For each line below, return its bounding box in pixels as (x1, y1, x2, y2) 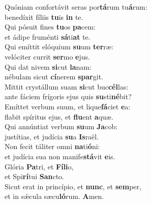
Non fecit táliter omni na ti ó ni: (5, 141, 100, 152)
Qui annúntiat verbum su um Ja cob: (5, 121, 118, 132)
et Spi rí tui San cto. (5, 171, 64, 182)
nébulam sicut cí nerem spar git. (5, 71, 103, 82)
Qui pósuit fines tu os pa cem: (5, 21, 96, 32)
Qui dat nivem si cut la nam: (5, 61, 92, 72)
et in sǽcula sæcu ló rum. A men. (5, 191, 104, 201)
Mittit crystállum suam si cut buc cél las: (5, 81, 129, 92)
